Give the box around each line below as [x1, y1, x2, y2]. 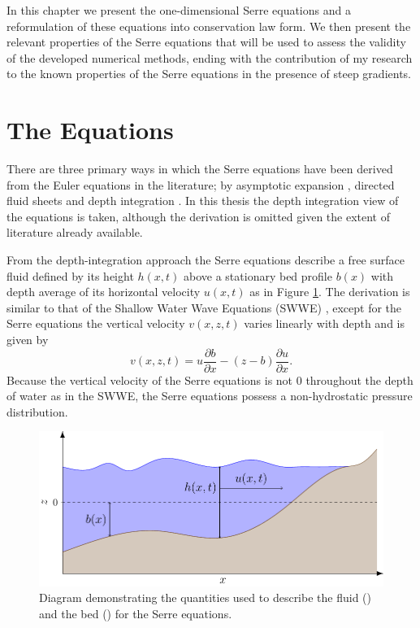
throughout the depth [305, 371, 414, 388]
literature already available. [6, 224, 143, 241]
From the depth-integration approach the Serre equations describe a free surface [6, 251, 405, 268]
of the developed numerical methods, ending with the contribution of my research [6, 49, 413, 66]
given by [6, 331, 49, 348]
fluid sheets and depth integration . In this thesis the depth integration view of [6, 192, 399, 209]
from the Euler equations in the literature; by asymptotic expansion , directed [6, 176, 395, 193]
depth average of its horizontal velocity [6, 283, 201, 300]
